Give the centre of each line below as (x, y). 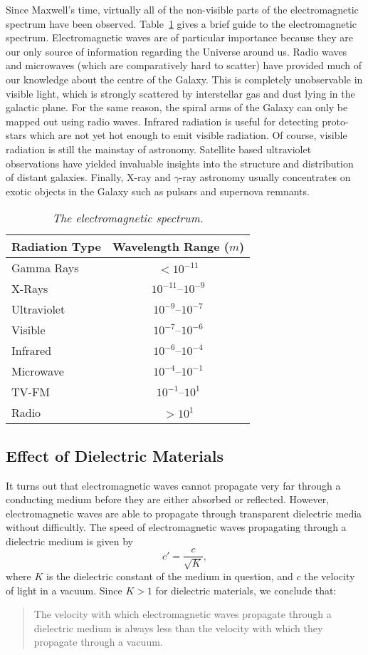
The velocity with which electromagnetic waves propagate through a (183, 614)
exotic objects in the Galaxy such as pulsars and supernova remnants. (158, 191)
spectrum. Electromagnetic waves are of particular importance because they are (179, 37)
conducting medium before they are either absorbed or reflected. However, (168, 499)
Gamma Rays (45, 268)
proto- (335, 121)
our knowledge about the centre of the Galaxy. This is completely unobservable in (184, 79)
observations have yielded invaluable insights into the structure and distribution (180, 163)
